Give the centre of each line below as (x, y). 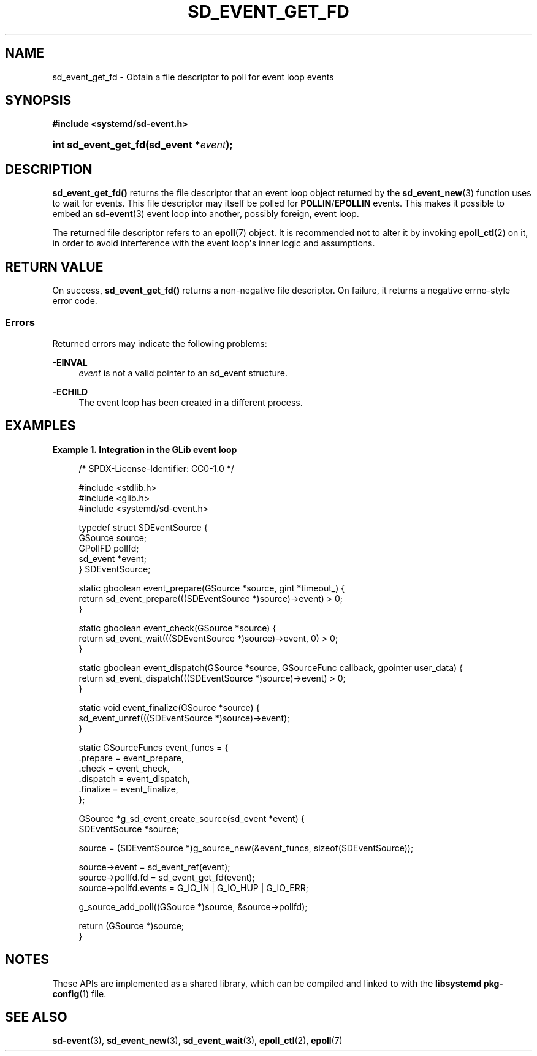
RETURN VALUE (54, 267)
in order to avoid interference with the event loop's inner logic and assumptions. (214, 243)
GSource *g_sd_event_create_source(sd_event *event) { (192, 818)
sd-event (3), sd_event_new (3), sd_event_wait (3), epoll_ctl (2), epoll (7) (197, 1041)
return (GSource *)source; (131, 925)
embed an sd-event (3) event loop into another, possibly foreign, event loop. (206, 214)
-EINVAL (70, 362)
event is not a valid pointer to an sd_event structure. (183, 373)
